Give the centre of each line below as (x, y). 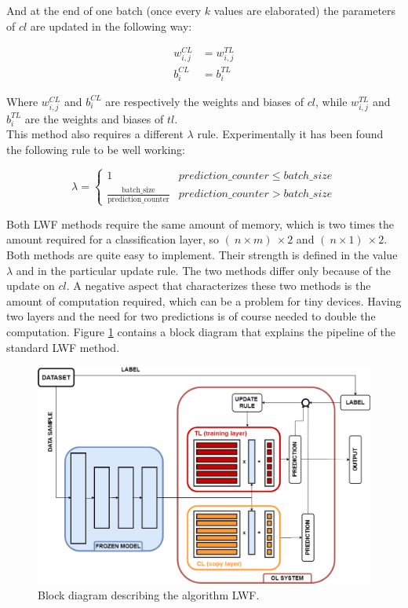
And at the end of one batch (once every (104, 10)
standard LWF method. (63, 347)
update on (31, 286)
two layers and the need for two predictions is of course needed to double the (191, 316)
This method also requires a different (95, 134)
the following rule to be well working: (96, 150)
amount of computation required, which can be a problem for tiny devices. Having (204, 300)
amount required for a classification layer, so (113, 239)
